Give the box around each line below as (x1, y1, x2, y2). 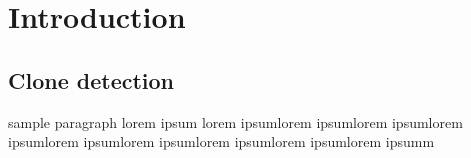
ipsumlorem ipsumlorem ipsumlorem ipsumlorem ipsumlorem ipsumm (8, 131, 435, 152)
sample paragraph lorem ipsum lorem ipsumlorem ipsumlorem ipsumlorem (8, 111, 463, 132)
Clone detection (8, 64, 175, 95)
